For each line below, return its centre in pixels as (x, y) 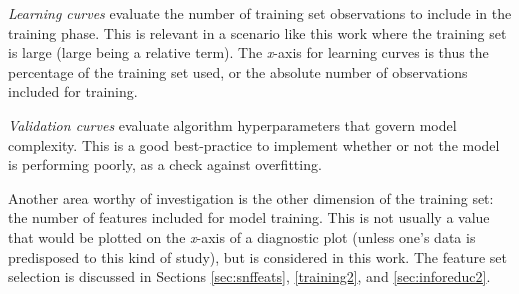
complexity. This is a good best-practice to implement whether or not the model (254, 144)
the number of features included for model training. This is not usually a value (249, 217)
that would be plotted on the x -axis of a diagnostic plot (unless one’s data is (242, 236)
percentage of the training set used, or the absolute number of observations (238, 71)
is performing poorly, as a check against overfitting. (165, 164)
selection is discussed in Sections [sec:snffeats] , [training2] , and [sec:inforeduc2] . (249, 276)
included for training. (73, 91)
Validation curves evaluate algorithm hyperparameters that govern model (232, 124)
